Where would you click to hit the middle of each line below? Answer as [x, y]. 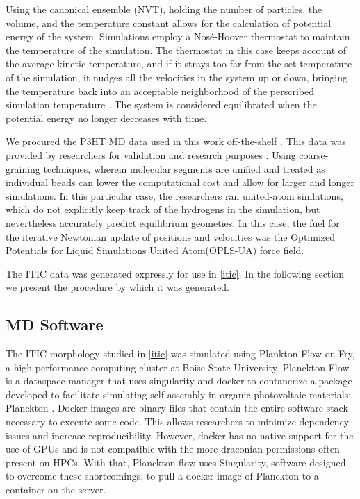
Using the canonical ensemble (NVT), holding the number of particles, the [164, 9]
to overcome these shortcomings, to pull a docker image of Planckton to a [162, 476]
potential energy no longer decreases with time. [106, 118]
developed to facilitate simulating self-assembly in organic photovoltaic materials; [179, 394]
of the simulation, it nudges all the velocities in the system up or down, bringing [177, 77]
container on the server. [56, 490]
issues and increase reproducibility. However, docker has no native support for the [180, 435]
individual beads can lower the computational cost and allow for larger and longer [180, 182]
